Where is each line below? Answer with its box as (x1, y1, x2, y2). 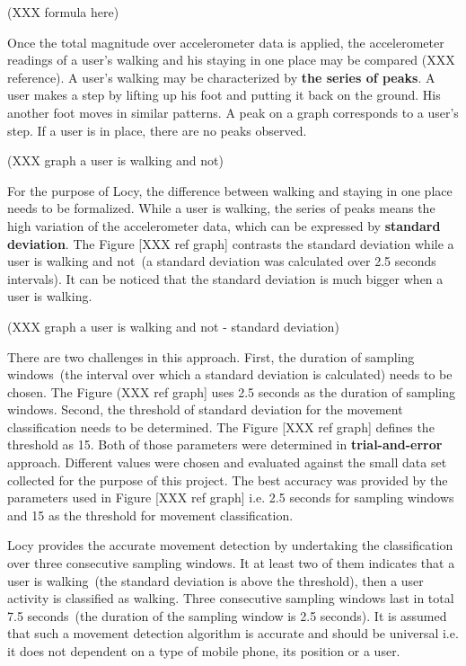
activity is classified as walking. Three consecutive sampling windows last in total (7, 589, 454, 608)
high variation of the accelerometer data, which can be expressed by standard (7, 216, 441, 235)
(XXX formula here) (7, 3, 119, 21)
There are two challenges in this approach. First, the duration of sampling (7, 347, 415, 366)
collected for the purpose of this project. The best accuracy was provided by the (7, 470, 448, 489)
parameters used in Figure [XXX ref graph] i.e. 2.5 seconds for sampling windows (7, 488, 454, 507)
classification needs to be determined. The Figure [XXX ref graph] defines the (7, 417, 435, 436)
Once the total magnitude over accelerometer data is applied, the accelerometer (7, 32, 444, 51)
